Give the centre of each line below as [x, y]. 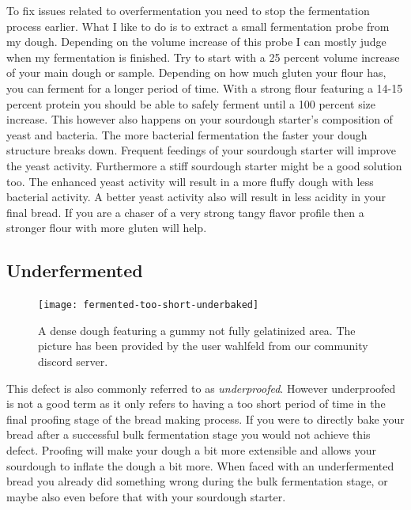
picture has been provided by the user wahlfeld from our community [203, 346]
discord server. [73, 361]
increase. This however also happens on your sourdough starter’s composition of [200, 119]
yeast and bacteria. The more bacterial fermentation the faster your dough [187, 134]
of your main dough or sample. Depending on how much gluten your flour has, [196, 72]
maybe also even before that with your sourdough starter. [146, 496]
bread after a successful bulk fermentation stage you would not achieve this [189, 434]
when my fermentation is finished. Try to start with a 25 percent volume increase [203, 57]
